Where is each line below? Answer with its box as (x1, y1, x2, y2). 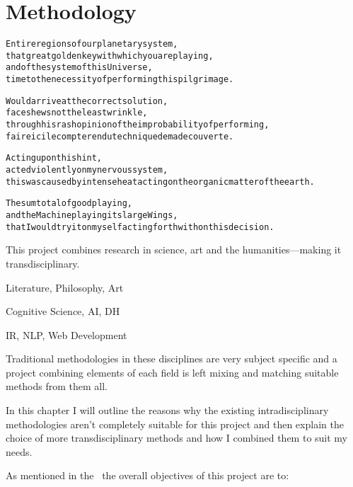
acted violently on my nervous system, (6, 165, 168, 176)
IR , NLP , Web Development (6, 327, 127, 342)
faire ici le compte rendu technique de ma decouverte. (6, 131, 234, 142)
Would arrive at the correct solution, (6, 96, 168, 106)
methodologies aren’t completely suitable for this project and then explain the (6, 416, 344, 431)
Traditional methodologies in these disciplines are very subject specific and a (6, 351, 337, 366)
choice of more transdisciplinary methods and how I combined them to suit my (6, 430, 348, 445)
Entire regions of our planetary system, (6, 39, 178, 50)
